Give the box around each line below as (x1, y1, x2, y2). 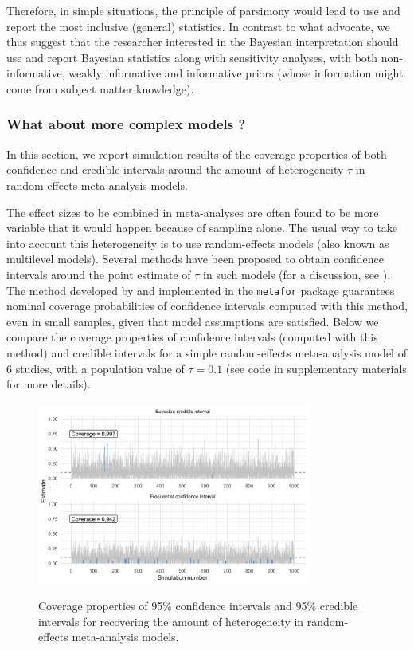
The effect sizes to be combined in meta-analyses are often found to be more (6, 203, 379, 220)
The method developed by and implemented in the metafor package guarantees (6, 282, 395, 298)
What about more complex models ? (6, 114, 246, 134)
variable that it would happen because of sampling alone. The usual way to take (6, 219, 398, 236)
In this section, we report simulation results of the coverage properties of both (6, 145, 387, 162)
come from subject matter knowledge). (6, 80, 194, 97)
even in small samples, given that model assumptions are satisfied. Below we (6, 313, 379, 329)
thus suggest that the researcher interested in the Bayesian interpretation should (6, 33, 399, 50)
